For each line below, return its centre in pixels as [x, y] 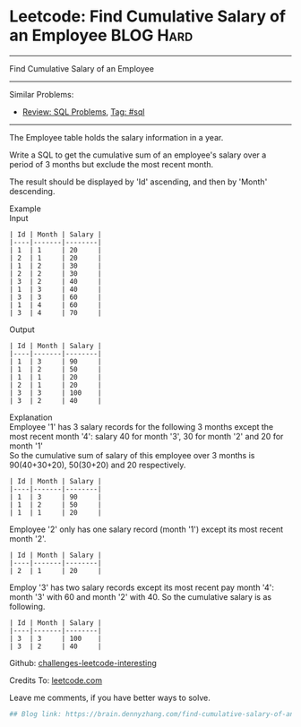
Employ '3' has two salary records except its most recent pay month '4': [142, 587]
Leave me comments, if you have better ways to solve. [110, 697]
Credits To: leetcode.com [56, 680]
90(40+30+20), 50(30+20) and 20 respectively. [98, 465]
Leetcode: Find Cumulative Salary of [148, 17]
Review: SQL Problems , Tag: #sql [83, 111]
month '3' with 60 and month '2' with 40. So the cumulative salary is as [140, 596]
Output [22, 329]
